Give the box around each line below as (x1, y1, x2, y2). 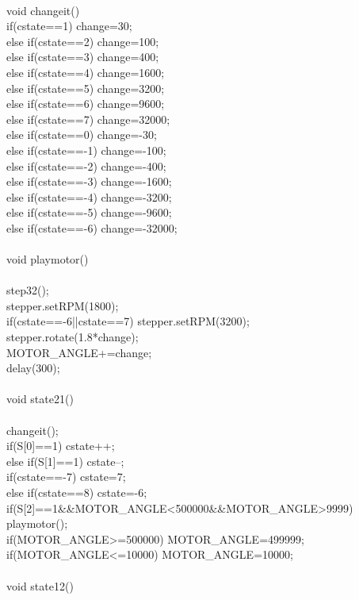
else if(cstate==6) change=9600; (6, 95, 165, 112)
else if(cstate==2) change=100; (6, 33, 159, 49)
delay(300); (6, 360, 60, 376)
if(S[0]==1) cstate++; (6, 437, 115, 454)
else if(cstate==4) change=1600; (6, 63, 165, 80)
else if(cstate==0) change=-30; (6, 126, 157, 143)
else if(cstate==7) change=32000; (6, 110, 170, 127)
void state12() (6, 577, 74, 594)
